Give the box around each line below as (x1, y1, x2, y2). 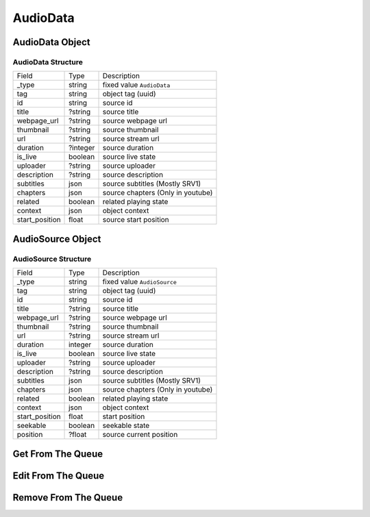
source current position (102, 430, 178, 440)
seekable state (102, 421, 150, 431)
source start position (102, 215, 169, 225)
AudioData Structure (12, 57, 84, 66)
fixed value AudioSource (102, 277, 177, 287)
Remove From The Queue (12, 492, 123, 503)
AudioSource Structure (12, 254, 92, 264)
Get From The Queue (12, 448, 103, 459)
